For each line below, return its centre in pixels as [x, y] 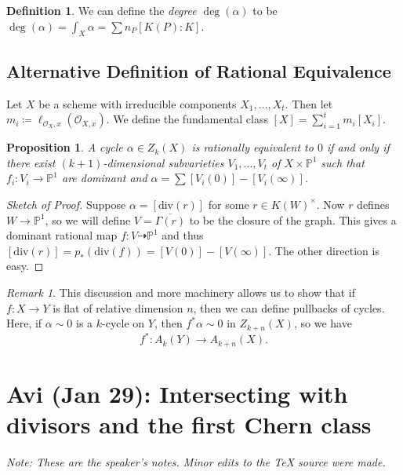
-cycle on [123, 323]
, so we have [323, 323]
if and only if [358, 147]
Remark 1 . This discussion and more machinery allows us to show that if [181, 292]
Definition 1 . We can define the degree [102, 10]
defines [373, 204]
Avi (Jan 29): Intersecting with [177, 393]
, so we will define [88, 219]
